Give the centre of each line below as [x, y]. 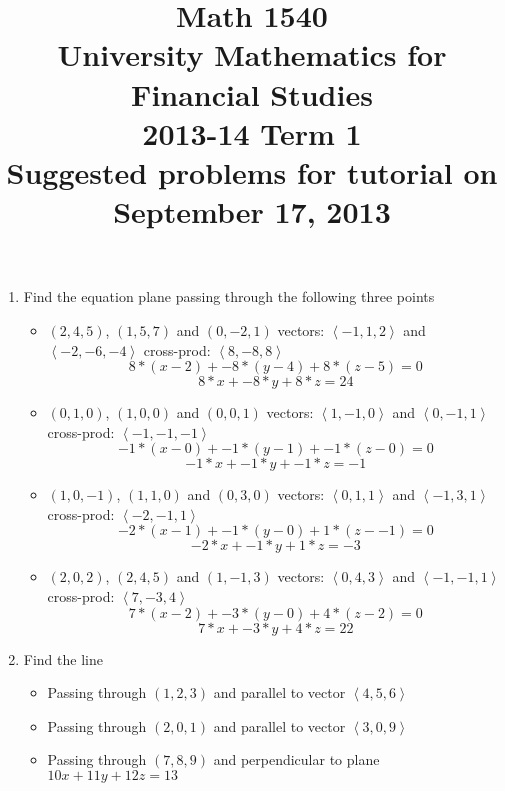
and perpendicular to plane [296, 759]
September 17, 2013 [252, 211]
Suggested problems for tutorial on [252, 171]
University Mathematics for [252, 54]
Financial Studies [252, 93]
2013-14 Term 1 [252, 132]
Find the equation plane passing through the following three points [229, 296]
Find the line [63, 658]
